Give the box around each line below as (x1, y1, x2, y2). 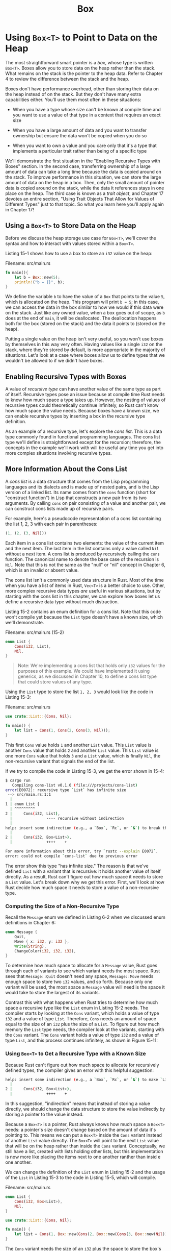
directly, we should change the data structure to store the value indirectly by (5, 1106, 165, 1112)
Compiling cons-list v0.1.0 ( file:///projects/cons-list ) (12, 782, 138, 788)
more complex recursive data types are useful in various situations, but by (5, 587, 161, 594)
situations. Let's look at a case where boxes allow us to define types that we (5, 352, 165, 358)
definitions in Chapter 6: (5, 920, 56, 926)
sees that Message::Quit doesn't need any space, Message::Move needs (5, 973, 154, 979)
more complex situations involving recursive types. (5, 450, 112, 456)
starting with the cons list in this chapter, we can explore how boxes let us (5, 593, 160, 599)
